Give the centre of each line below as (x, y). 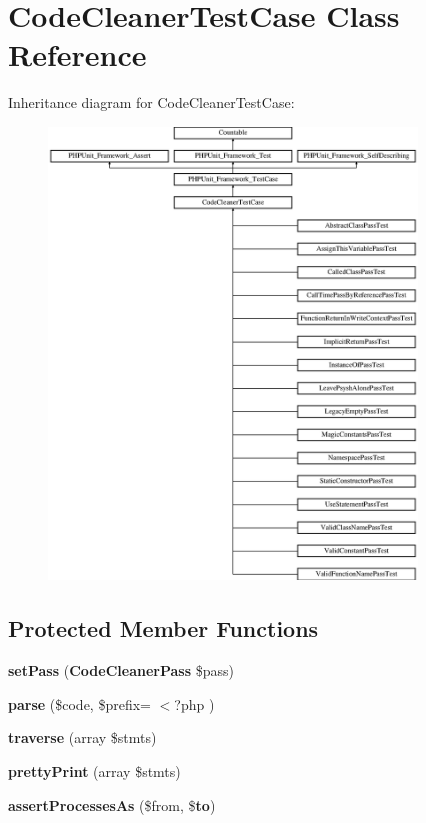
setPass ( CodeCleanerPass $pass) (121, 670)
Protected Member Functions (163, 628)
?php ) (194, 703)
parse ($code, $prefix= (79, 703)
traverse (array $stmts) (82, 737)
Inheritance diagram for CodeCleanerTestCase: (151, 102)
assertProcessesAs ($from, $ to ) (112, 804)
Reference (77, 54)
